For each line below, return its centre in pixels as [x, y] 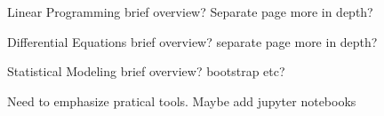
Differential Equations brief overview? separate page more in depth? [192, 41]
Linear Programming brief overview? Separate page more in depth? [190, 12]
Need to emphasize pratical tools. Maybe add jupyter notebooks [182, 101]
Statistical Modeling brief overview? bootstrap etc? [146, 71]
